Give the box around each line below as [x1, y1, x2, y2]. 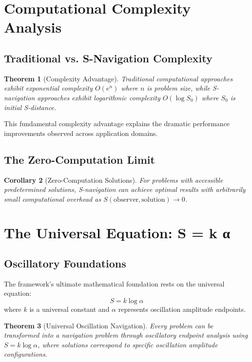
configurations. [4, 349, 47, 359]
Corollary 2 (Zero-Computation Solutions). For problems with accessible [4, 174, 223, 185]
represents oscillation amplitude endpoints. [118, 304, 246, 314]
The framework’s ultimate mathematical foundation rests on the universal [4, 278, 225, 288]
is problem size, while [147, 83, 211, 93]
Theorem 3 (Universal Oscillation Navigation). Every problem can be [4, 320, 213, 330]
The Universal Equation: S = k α [4, 222, 231, 242]
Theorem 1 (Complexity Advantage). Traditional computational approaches [4, 73, 233, 83]
